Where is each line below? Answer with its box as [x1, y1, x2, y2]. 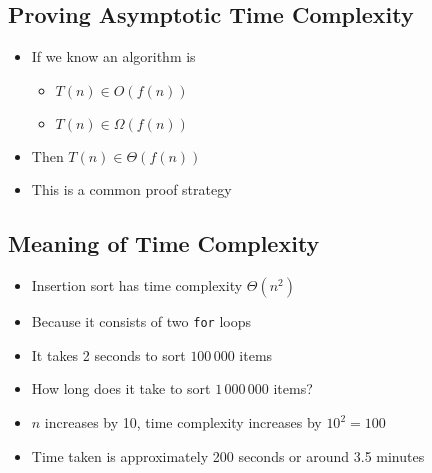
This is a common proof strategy [31, 179, 232, 200]
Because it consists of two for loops [31, 311, 251, 332]
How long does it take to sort [31, 378, 211, 399]
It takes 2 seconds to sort [31, 344, 186, 365]
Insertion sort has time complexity [31, 275, 243, 296]
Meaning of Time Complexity [8, 228, 320, 259]
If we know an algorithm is [31, 46, 196, 67]
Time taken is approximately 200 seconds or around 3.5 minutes [31, 445, 425, 466]
